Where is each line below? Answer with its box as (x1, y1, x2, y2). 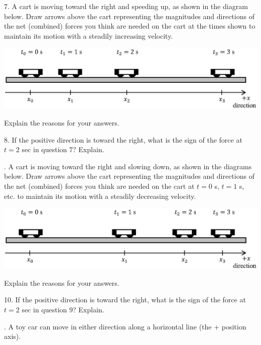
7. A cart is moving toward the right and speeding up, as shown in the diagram (4, 1, 248, 11)
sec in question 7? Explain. (22, 144, 104, 155)
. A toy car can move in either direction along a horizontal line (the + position (4, 321, 246, 331)
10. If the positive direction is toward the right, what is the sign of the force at (4, 294, 246, 305)
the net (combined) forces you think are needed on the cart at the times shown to (4, 21, 255, 31)
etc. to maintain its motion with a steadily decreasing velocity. (4, 190, 196, 201)
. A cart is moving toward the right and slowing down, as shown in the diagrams (4, 161, 252, 171)
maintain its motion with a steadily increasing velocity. (4, 30, 173, 41)
